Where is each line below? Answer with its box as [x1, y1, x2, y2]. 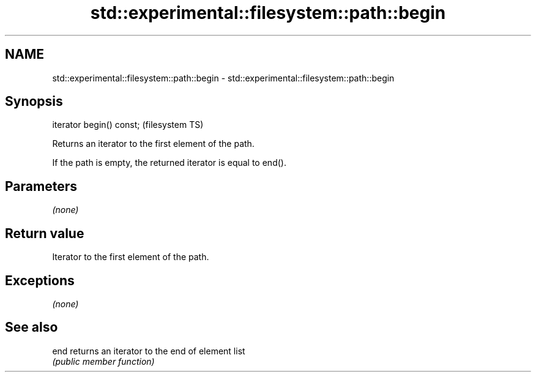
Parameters [5, 178, 77, 194]
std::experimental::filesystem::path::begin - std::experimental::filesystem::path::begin [52, 72, 395, 83]
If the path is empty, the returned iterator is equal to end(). [52, 157, 286, 168]
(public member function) [52, 356, 155, 367]
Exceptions [5, 272, 75, 288]
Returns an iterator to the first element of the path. [52, 138, 255, 149]
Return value [5, 225, 84, 241]
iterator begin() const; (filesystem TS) [52, 119, 204, 130]
